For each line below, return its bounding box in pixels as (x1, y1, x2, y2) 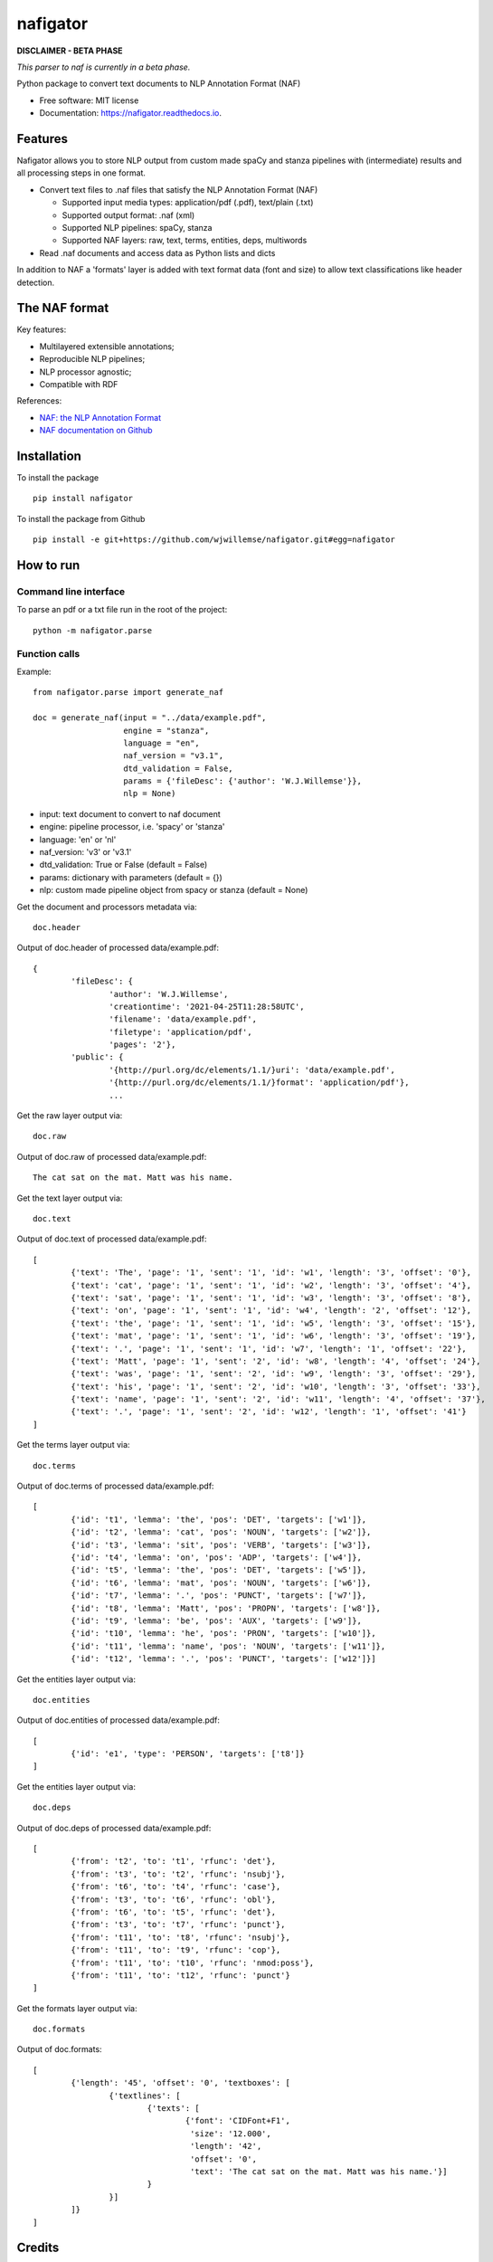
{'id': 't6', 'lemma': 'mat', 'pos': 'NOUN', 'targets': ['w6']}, (71, 1577, 372, 1588)
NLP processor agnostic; (39, 366, 132, 377)
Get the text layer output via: (16, 1193, 123, 1203)
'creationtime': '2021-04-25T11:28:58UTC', (109, 1001, 305, 1012)
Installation (16, 448, 81, 463)
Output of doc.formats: (16, 2044, 103, 2055)
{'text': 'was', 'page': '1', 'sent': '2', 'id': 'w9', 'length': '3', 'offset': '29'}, (71, 1369, 477, 1379)
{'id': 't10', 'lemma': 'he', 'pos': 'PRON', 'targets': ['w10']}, (71, 1629, 376, 1639)
